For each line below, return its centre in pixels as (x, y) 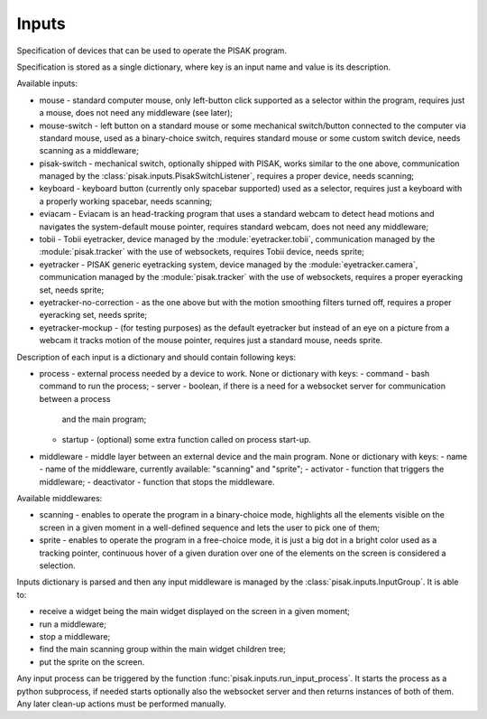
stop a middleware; (75, 636)
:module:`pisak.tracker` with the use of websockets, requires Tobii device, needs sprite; (202, 252)
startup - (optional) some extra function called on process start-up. (186, 440)
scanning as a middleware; (89, 151)
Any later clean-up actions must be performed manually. (122, 704)
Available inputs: (47, 84)
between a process (75, 398)
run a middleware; (73, 624)
